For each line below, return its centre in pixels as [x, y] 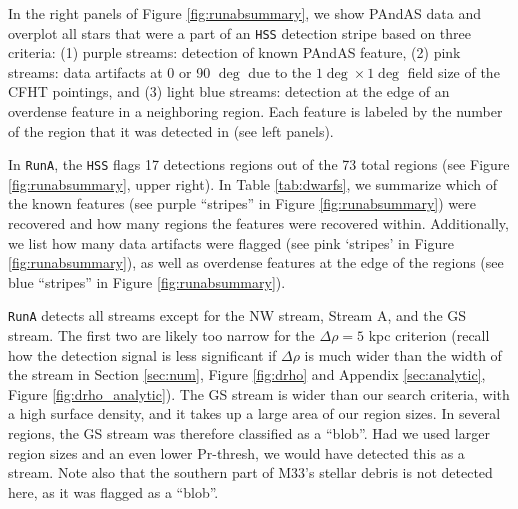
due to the [280, 71]
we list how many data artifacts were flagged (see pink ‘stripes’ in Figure [231, 242]
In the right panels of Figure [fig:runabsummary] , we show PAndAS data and [244, 13]
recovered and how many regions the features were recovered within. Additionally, [258, 223]
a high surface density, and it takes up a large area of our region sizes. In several [254, 413]
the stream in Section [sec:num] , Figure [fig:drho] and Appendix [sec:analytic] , [247, 374]
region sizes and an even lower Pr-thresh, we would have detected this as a [236, 452]
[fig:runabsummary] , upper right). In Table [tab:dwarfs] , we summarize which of [252, 183]
